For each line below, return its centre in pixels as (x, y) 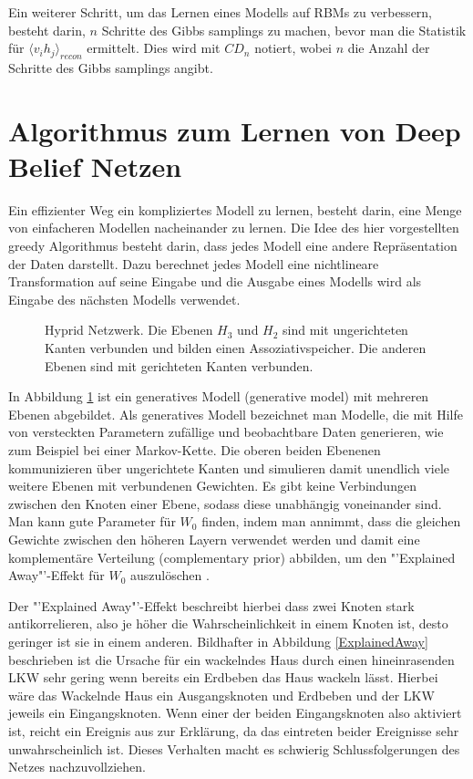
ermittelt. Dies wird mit (154, 48)
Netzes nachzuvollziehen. (77, 767)
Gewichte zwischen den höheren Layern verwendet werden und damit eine (214, 539)
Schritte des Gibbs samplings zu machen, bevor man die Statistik (284, 30)
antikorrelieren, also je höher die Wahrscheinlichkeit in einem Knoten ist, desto (228, 623)
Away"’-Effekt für (57, 575)
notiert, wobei (293, 48)
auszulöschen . (170, 575)
